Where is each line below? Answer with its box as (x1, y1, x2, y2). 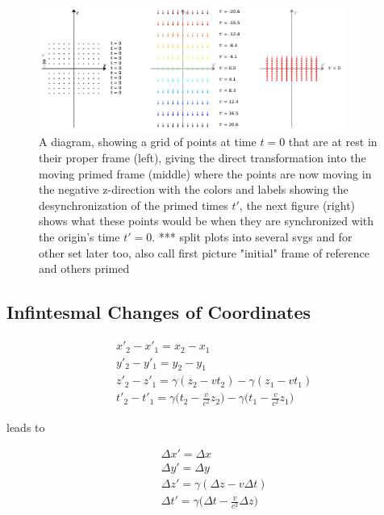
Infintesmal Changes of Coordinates (6, 299, 311, 324)
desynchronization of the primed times (39, 196, 228, 213)
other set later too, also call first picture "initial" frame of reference (39, 244, 369, 261)
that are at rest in (288, 133, 378, 150)
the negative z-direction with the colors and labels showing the (39, 181, 349, 198)
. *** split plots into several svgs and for (152, 228, 353, 245)
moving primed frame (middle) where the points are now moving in (39, 165, 372, 182)
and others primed (39, 260, 130, 277)
